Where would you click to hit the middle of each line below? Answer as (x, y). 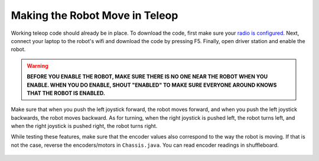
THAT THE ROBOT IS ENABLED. (66, 93)
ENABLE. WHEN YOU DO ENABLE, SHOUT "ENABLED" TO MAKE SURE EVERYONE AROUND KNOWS (152, 85)
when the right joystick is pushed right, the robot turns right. (84, 126)
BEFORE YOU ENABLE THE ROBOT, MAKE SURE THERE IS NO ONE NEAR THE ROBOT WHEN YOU (147, 77)
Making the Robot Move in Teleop (95, 15)
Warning (38, 65)
